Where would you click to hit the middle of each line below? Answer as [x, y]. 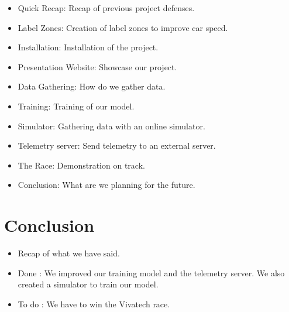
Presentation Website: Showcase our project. [97, 66]
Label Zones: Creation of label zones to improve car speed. [123, 27]
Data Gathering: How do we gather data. [92, 86]
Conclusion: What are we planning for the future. [106, 185]
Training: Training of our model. [76, 106]
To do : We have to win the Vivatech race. [94, 304]
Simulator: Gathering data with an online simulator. [111, 126]
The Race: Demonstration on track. [81, 165]
